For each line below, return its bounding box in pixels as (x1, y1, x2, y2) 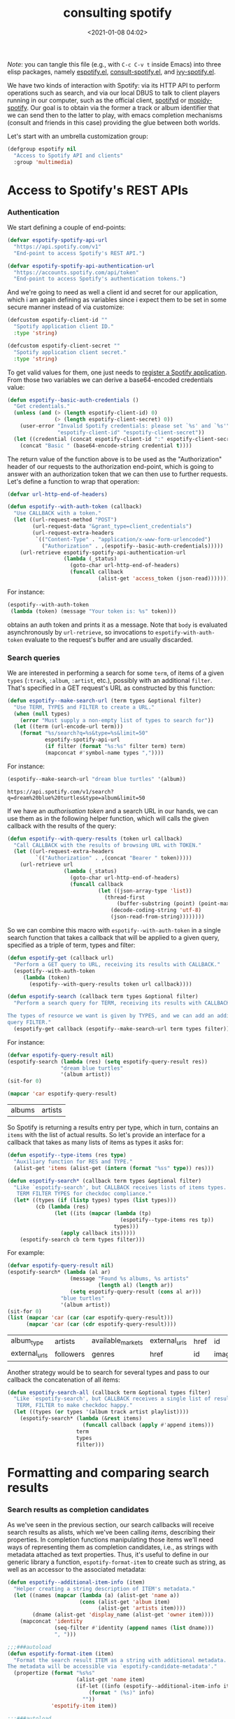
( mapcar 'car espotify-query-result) (7, 1090, 117, 1098)
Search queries (7, 653, 61, 663)
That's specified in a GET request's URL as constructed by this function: (7, 684, 215, 692)
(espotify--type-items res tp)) (120, 1216, 215, 1223)
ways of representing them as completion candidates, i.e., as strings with (7, 1542, 218, 1551)
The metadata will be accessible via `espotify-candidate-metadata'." (7, 1663, 218, 1670)
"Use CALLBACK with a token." (13, 510, 101, 517)
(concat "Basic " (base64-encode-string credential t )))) (20, 442, 192, 449)
